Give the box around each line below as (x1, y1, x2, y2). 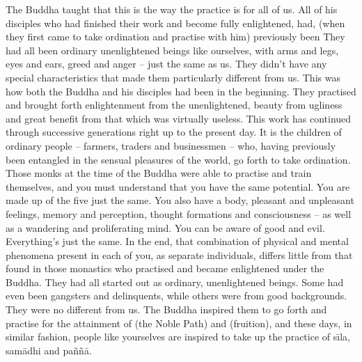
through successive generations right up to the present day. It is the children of (6, 125, 342, 139)
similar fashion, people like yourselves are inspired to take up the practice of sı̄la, (6, 329, 350, 344)
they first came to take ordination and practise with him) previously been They (6, 29, 345, 44)
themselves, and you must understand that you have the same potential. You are (6, 179, 350, 194)
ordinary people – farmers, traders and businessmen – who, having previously (6, 138, 336, 152)
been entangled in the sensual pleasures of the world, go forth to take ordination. (6, 152, 351, 166)
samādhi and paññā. (6, 343, 92, 357)
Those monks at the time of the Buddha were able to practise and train (6, 166, 312, 180)
